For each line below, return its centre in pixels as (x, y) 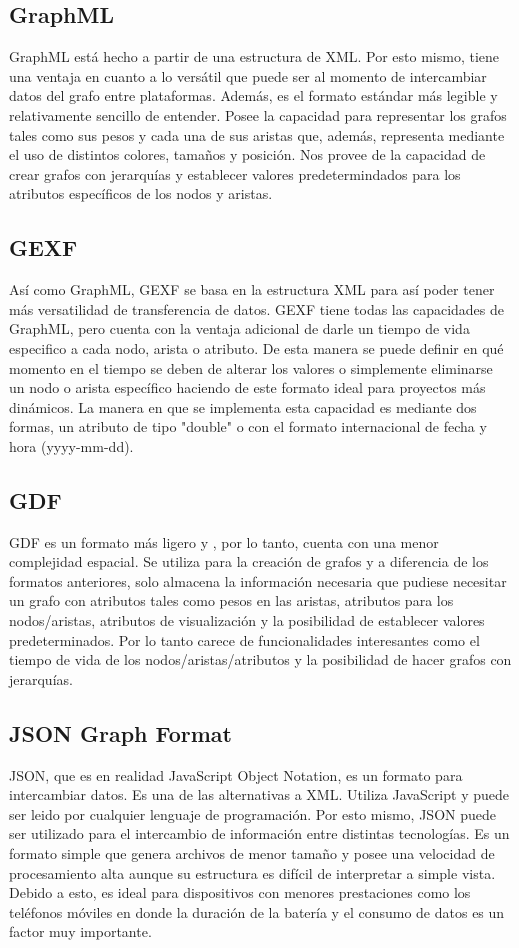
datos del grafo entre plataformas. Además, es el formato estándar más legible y (253, 95)
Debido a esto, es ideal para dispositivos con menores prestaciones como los (240, 892)
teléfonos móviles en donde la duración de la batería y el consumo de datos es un (257, 911)
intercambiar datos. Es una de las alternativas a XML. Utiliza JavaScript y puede (259, 794)
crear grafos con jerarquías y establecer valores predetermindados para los (235, 173)
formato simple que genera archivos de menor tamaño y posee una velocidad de (252, 853)
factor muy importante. (80, 931)
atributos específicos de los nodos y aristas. (141, 193)
